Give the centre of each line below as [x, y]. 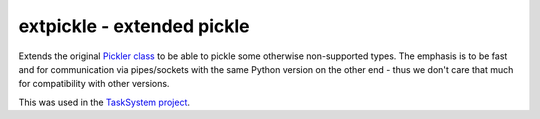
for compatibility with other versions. [94, 84]
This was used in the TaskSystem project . [104, 102]
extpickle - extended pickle [134, 26]
